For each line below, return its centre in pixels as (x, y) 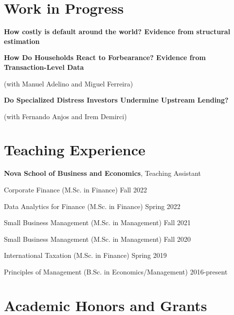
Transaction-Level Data (44, 67)
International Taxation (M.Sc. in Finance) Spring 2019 (85, 255)
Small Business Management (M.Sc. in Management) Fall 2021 (98, 222)
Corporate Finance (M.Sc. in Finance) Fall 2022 (75, 189)
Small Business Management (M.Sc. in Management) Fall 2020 (98, 239)
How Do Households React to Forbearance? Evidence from (105, 57)
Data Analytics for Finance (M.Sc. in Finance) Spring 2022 (92, 206)
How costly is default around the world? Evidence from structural (117, 31)
